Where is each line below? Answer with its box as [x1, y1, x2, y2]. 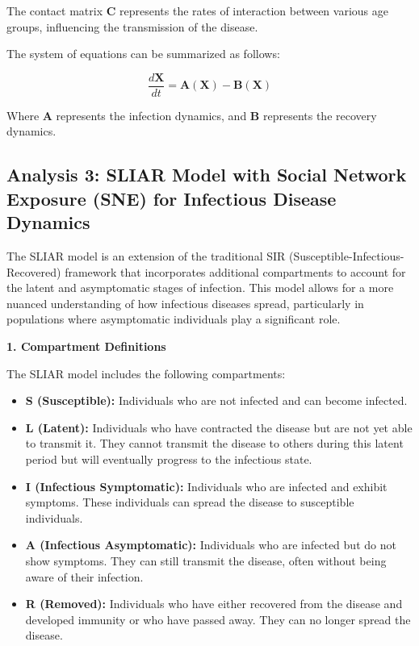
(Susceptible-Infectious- [289, 248, 404, 265]
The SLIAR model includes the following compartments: [6, 365, 286, 381]
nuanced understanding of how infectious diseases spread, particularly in [6, 294, 364, 311]
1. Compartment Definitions [6, 337, 166, 354]
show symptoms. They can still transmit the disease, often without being [25, 552, 387, 569]
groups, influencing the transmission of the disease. [6, 18, 258, 35]
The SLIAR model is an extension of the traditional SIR [6, 248, 286, 265]
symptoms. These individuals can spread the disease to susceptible [25, 494, 354, 511]
